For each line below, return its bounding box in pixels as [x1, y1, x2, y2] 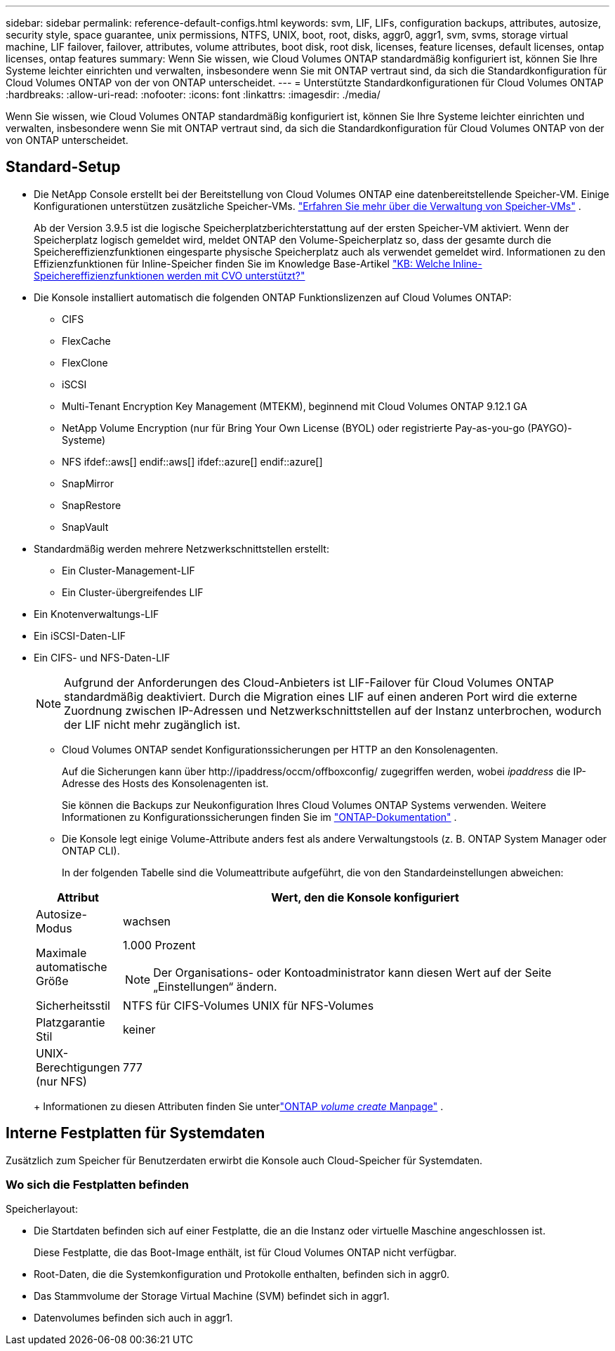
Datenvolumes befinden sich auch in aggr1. [34, 1312, 233, 1324]
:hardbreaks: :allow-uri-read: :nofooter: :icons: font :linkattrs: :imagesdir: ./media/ [6, 88, 381, 100]
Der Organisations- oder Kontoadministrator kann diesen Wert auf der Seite [153, 965, 552, 980]
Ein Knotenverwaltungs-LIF [34, 607, 159, 620]
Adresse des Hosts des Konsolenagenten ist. [62, 777, 269, 789]
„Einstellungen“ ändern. [153, 979, 277, 994]
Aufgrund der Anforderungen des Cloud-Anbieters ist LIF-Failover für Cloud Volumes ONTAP [64, 675, 554, 690]
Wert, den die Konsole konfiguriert [271, 890, 459, 904]
